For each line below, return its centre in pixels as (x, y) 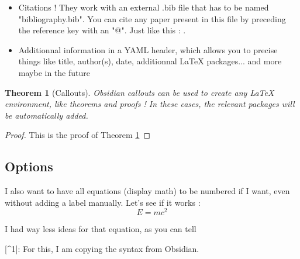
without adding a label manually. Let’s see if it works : (103, 202)
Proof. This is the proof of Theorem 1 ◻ (78, 135)
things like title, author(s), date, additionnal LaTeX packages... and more (150, 61)
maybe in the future (54, 72)
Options (29, 166)
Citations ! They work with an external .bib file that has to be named (144, 7)
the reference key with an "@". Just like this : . (102, 30)
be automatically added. (46, 115)
